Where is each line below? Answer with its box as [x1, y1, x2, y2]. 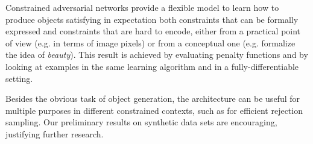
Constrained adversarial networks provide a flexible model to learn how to [5, 1, 279, 13]
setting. [5, 72, 33, 84]
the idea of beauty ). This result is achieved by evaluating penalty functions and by [5, 48, 308, 61]
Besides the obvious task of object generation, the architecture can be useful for [5, 92, 300, 105]
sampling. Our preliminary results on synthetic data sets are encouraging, [5, 116, 277, 128]
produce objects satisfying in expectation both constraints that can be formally [5, 13, 299, 25]
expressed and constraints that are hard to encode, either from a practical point [5, 25, 301, 37]
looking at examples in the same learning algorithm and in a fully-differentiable [5, 60, 299, 72]
